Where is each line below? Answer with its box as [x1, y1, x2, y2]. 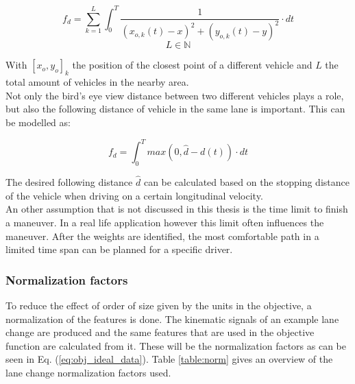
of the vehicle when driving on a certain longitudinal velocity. [5, 188, 263, 202]
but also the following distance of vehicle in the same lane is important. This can [5, 101, 345, 116]
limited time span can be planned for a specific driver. [5, 242, 233, 256]
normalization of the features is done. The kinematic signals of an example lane [5, 311, 339, 326]
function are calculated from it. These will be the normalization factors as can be [5, 338, 346, 352]
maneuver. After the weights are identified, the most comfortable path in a [5, 228, 319, 243]
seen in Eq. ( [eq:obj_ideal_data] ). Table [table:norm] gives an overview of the [5, 352, 333, 366]
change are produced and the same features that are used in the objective [5, 325, 315, 339]
